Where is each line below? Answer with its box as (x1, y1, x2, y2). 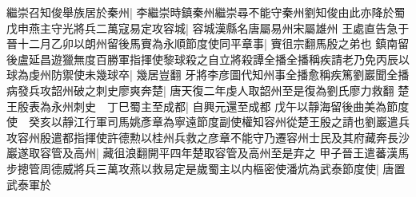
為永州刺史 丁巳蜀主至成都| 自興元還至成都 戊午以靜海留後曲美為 (39, 97, 387, 114)
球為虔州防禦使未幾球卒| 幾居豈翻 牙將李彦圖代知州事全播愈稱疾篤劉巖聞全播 (6, 66, 410, 83)
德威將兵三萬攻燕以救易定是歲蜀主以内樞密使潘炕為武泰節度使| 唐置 (50, 160, 406, 176)
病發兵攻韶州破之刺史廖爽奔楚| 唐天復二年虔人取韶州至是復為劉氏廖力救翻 (6, 81, 394, 98)
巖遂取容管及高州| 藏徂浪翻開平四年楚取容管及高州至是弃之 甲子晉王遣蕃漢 (6, 144, 398, 161)
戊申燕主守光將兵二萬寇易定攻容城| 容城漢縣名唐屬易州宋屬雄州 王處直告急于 (6, 19, 410, 36)
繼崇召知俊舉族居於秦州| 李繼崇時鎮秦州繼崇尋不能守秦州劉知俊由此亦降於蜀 (6, 4, 406, 20)
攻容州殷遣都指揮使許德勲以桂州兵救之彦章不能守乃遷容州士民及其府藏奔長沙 (6, 128, 410, 145)
